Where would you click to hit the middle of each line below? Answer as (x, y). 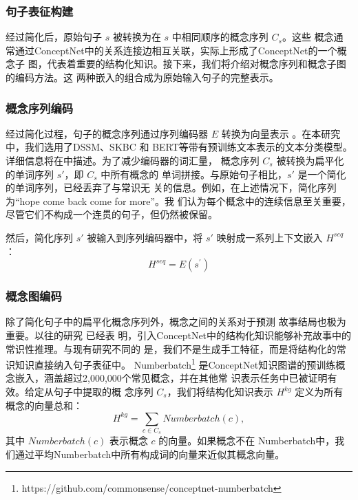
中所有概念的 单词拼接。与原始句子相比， (194, 174)
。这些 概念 (308, 37)
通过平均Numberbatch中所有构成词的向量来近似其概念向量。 (150, 454)
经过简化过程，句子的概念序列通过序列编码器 (107, 133)
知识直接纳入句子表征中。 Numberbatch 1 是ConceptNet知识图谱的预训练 (175, 363)
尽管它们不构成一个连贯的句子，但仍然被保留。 (112, 214)
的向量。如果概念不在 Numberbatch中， (247, 441)
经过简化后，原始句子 (54, 37)
